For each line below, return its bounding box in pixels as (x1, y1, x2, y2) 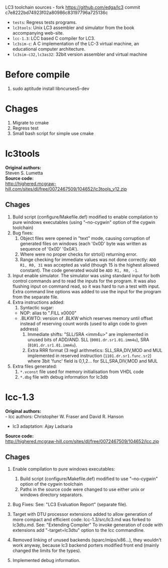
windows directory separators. (20, 492, 84, 498)
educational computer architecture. (12, 46, 86, 52)
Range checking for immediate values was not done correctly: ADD (20, 256, 156, 263)
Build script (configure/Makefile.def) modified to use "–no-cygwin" (20, 476, 158, 482)
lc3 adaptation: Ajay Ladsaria (12, 423, 73, 429)
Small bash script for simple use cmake (12, 130, 94, 136)
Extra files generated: (12, 363, 57, 369)
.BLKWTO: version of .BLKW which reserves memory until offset (20, 315, 153, 321)
